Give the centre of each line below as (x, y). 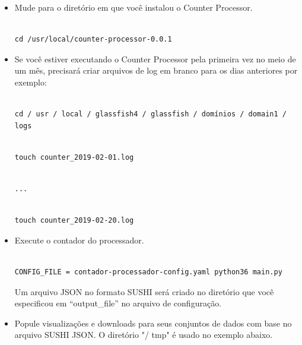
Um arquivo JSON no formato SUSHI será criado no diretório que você (144, 291)
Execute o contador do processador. (79, 240)
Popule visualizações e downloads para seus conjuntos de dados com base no (153, 323)
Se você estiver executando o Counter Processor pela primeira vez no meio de (155, 58)
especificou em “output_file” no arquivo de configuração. (118, 303)
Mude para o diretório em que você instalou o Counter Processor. (133, 7)
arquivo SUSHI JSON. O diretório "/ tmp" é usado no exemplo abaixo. (144, 335)
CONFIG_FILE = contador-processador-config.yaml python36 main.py (148, 272)
